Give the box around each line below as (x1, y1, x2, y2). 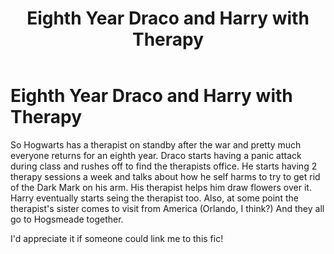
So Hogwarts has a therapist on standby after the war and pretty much (10, 138, 302, 151)
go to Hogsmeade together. (10, 213, 124, 225)
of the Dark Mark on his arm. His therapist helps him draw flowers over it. (10, 181, 312, 193)
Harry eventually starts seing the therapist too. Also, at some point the (10, 192, 299, 204)
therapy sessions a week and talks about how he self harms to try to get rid (10, 170, 321, 182)
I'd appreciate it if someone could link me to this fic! (10, 232, 224, 244)
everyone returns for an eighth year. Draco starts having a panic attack (10, 149, 302, 161)
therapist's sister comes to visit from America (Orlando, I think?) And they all (10, 202, 325, 214)
